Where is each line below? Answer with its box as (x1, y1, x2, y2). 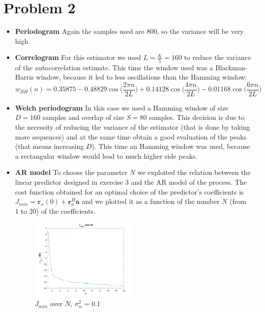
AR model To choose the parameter (15, 167, 128, 177)
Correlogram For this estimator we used (15, 52, 141, 62)
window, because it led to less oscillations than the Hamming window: (36, 72, 247, 82)
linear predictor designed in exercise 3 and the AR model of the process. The (15, 177, 247, 187)
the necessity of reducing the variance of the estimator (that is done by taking (15, 122, 250, 132)
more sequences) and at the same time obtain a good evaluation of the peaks (15, 131, 247, 142)
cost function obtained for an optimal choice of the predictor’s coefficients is (15, 186, 244, 197)
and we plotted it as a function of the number (82, 196, 220, 206)
